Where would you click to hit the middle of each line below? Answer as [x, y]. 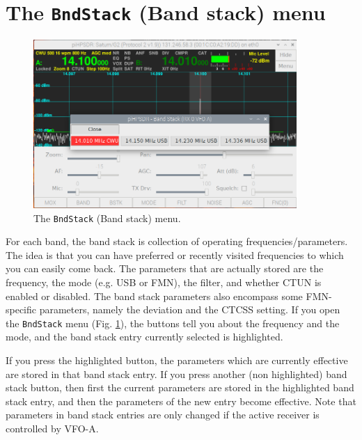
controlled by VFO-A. [52, 429]
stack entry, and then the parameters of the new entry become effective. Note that [181, 401]
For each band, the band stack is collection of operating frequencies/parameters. [177, 241]
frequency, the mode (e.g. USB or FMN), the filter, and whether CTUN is [164, 282]
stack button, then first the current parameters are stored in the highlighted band [180, 387]
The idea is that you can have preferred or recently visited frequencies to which [175, 254]
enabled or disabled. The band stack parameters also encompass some [154, 296]
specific [21, 309]
